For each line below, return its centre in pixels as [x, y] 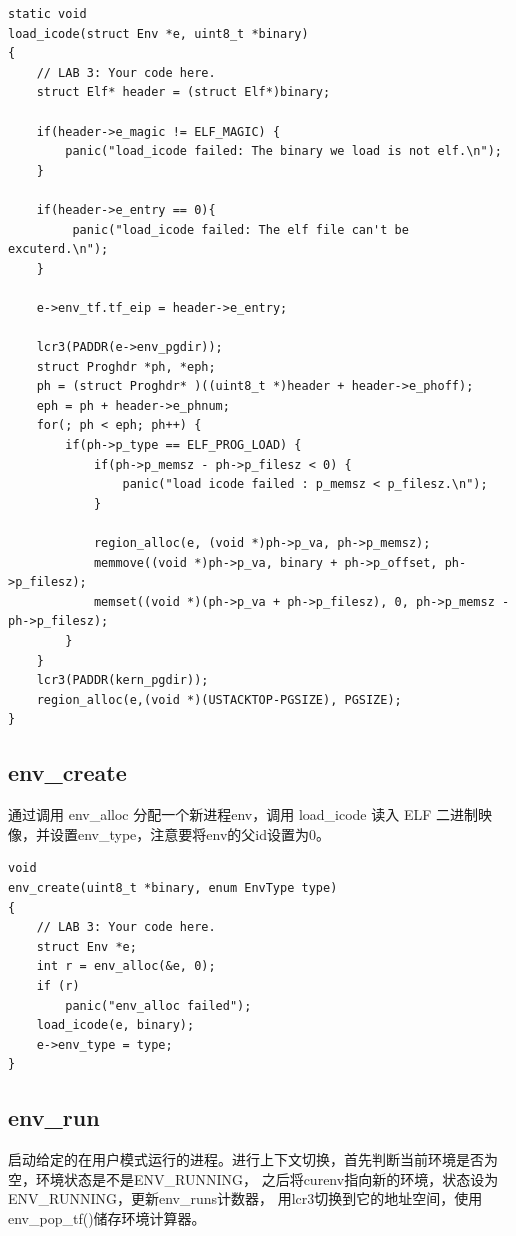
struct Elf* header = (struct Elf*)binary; [183, 92]
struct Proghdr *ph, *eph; [126, 366]
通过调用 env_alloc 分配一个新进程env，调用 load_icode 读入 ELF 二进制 [243, 814]
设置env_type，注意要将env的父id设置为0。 [190, 833]
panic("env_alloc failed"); [158, 1005]
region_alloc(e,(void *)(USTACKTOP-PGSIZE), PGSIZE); [219, 699]
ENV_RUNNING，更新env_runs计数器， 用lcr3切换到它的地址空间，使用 [245, 1198]
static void [47, 14]
